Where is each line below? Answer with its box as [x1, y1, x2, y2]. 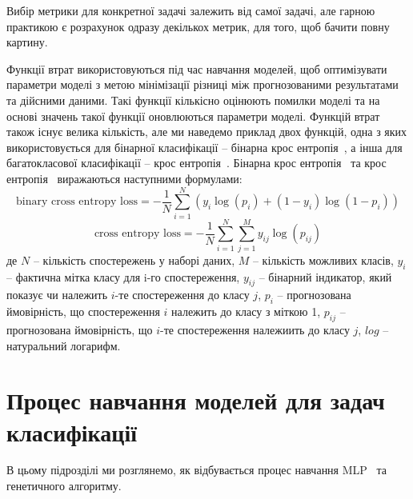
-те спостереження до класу [114, 286, 250, 303]
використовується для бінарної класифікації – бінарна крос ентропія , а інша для [6, 138, 403, 155]
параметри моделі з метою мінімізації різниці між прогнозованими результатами [6, 76, 399, 93]
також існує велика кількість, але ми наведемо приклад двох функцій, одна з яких [6, 123, 407, 140]
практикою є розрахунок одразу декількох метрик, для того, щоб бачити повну [6, 18, 390, 34]
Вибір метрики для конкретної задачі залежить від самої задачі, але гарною [6, 2, 375, 18]
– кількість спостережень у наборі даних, [33, 251, 235, 268]
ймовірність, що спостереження [6, 303, 160, 320]
